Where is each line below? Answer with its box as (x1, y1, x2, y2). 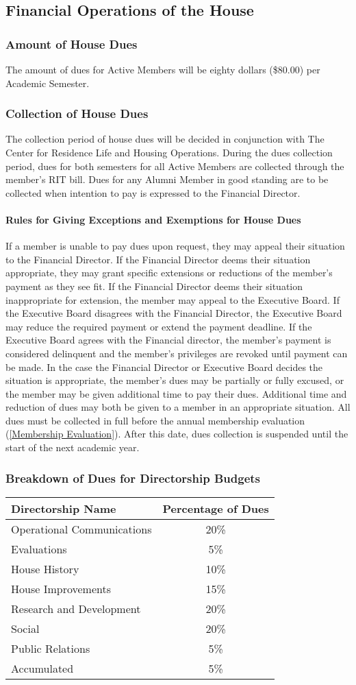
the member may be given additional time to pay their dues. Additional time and (5, 386, 347, 400)
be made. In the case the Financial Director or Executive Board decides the (5, 359, 323, 374)
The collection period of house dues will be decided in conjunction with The (5, 132, 325, 146)
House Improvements (11, 580, 111, 597)
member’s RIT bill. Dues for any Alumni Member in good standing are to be (5, 172, 329, 187)
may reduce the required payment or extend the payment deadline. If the (5, 319, 312, 333)
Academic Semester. (5, 75, 90, 90)
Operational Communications (11, 520, 152, 537)
